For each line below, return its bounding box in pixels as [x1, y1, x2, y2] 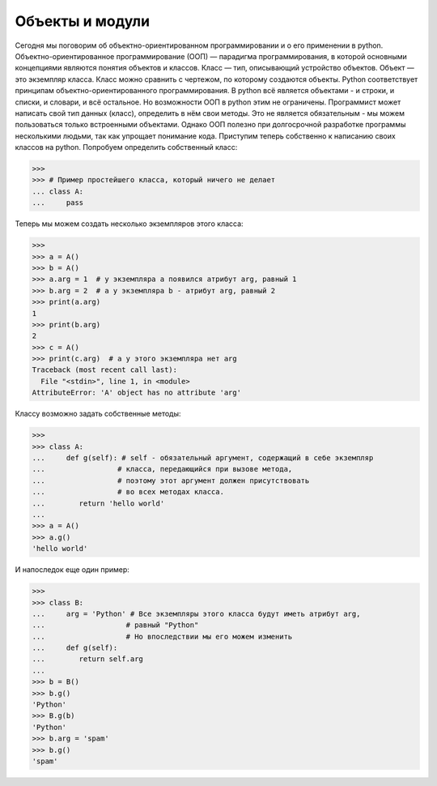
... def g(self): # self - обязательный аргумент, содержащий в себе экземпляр [32, 454, 374, 463]
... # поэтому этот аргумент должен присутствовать [32, 476, 310, 485]
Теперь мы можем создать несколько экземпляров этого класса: [15, 219, 244, 229]
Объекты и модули [15, 12, 150, 30]
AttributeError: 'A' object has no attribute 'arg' [32, 388, 242, 397]
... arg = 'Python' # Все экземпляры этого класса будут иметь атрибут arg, [32, 609, 361, 618]
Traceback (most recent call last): [32, 365, 178, 374]
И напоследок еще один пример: [15, 565, 129, 575]
